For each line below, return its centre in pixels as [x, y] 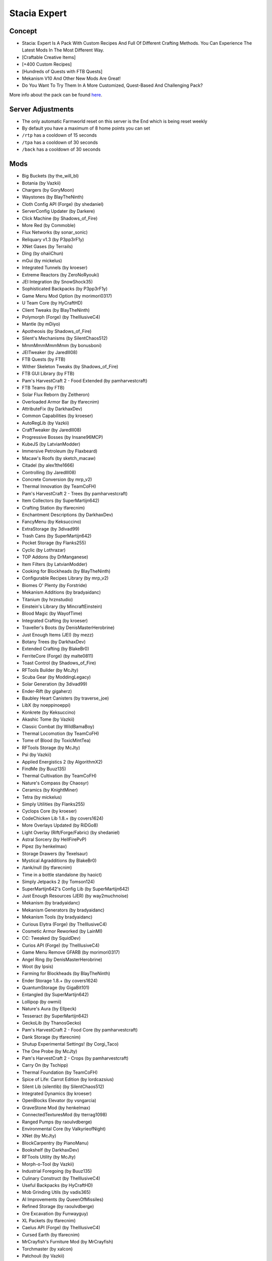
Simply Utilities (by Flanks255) [53, 804]
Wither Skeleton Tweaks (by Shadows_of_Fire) [70, 366]
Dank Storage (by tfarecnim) [51, 1037]
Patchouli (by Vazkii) [43, 1255]
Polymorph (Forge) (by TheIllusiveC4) [61, 317]
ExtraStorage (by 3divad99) [51, 529]
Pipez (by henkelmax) [45, 846]
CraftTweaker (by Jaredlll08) [52, 430]
